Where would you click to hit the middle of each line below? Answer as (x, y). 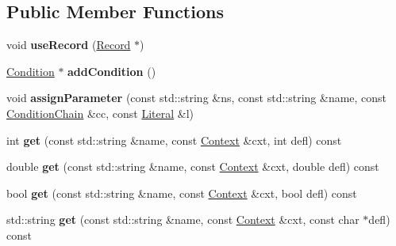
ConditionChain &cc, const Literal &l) (100, 113)
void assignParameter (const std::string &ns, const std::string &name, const (197, 98)
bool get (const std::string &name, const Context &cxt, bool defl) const (182, 193)
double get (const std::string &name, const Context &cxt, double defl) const (193, 167)
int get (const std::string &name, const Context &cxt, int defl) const (174, 140)
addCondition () (112, 71)
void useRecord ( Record (69, 45)
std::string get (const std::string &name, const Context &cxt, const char (183, 220)
